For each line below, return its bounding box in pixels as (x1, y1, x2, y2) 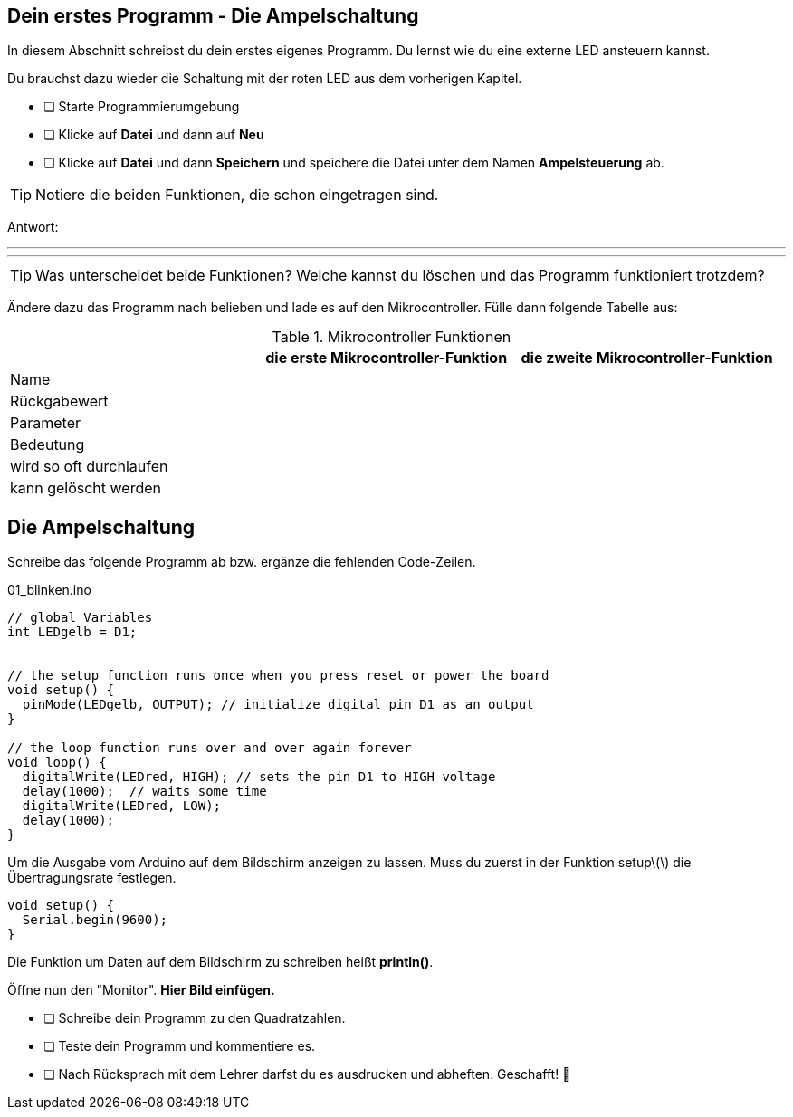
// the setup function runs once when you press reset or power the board (7, 668, 549, 683)
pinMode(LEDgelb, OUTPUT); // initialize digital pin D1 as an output (22, 697, 534, 712)
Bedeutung (10, 435, 85, 454)
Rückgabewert (10, 392, 109, 411)
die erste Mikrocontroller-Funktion (265, 348, 508, 368)
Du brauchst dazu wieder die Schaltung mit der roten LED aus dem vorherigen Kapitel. (7, 71, 522, 87)
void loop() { (7, 755, 107, 770)
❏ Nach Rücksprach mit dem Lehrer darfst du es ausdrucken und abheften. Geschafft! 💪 (43, 1066, 571, 1083)
